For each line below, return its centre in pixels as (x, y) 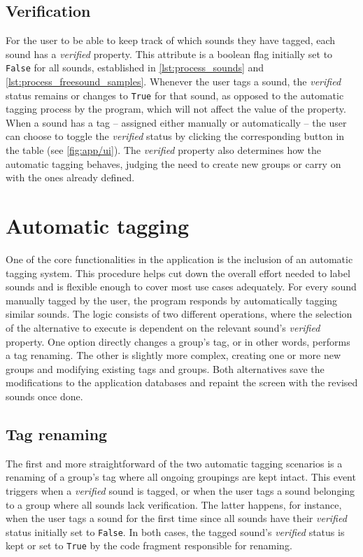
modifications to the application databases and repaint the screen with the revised (182, 382)
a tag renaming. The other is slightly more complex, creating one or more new (173, 355)
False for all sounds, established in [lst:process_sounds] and (135, 68)
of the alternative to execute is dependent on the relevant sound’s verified (163, 327)
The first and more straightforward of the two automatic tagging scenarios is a (174, 463)
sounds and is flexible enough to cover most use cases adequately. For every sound (181, 287)
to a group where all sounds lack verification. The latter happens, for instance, (174, 504)
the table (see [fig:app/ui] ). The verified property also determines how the (163, 150)
